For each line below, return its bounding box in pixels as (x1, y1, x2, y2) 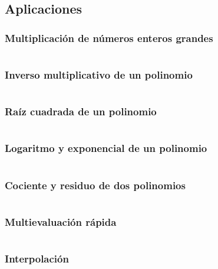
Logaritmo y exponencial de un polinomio (5, 141, 207, 155)
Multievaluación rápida (5, 214, 117, 229)
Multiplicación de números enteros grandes (5, 30, 213, 45)
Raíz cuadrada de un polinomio (5, 104, 157, 119)
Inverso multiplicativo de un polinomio (5, 67, 193, 82)
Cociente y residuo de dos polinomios (5, 177, 186, 192)
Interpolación (5, 251, 69, 266)
